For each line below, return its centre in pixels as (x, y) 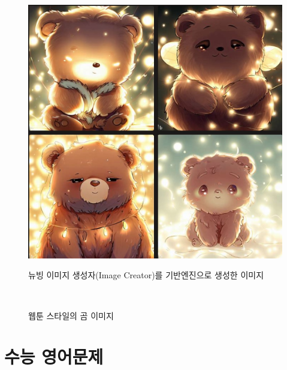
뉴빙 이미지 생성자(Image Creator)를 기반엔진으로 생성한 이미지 (146, 275)
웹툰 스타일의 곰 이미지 (71, 315)
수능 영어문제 (54, 357)
